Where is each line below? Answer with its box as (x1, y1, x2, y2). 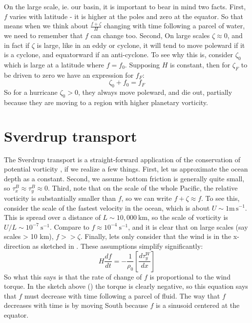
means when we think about (4, 21, 88, 31)
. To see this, (201, 193, 240, 203)
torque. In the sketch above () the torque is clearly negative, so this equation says (4, 281, 248, 291)
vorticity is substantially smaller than (4, 193, 116, 203)
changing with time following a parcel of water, (104, 21, 245, 31)
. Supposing (125, 60, 160, 69)
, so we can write (121, 193, 172, 203)
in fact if (4, 40, 30, 50)
